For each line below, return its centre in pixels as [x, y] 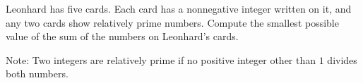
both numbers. [37, 74]
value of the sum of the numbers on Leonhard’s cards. [122, 36]
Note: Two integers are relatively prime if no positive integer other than [161, 59]
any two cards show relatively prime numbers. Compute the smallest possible [172, 22]
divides [342, 59]
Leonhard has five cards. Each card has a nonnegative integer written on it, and [179, 8]
